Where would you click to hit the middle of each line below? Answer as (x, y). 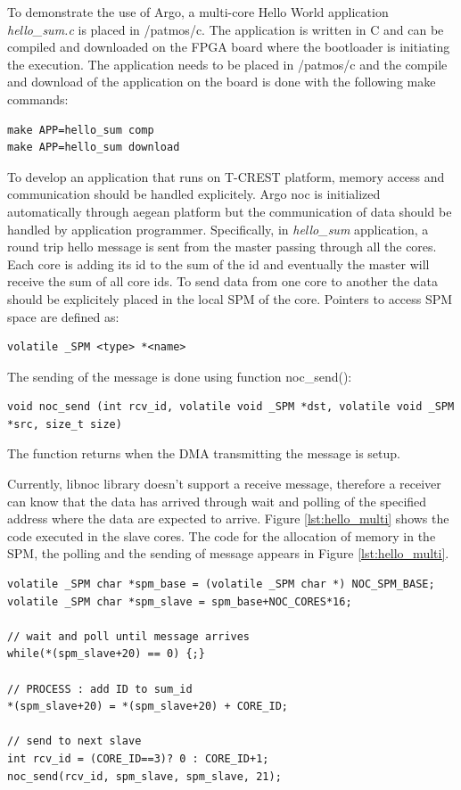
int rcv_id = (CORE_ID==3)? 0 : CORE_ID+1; (138, 758)
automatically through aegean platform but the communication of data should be (230, 211)
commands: (38, 99)
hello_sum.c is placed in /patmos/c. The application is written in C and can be (226, 29)
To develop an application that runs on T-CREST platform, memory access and (226, 176)
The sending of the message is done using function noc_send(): (180, 376)
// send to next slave (74, 741)
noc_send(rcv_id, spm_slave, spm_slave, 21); (144, 776)
